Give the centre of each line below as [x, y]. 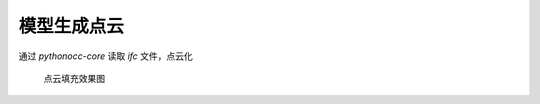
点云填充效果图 [74, 78]
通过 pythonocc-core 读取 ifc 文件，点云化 [106, 56]
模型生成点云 [71, 26]
